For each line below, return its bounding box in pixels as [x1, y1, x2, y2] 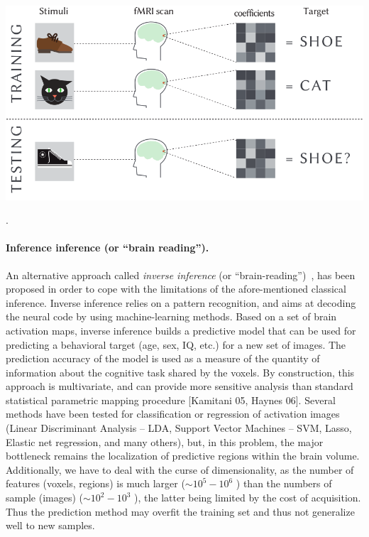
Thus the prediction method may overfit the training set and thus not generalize [6, 504, 355, 519]
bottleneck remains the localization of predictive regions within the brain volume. [6, 448, 360, 463]
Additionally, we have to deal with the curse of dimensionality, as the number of [6, 462, 354, 477]
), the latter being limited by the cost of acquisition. [134, 490, 361, 505]
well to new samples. [6, 518, 95, 533]
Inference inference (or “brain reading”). [6, 240, 209, 255]
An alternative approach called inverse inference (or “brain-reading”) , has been [6, 267, 356, 282]
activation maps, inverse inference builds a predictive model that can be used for [6, 322, 356, 337]
